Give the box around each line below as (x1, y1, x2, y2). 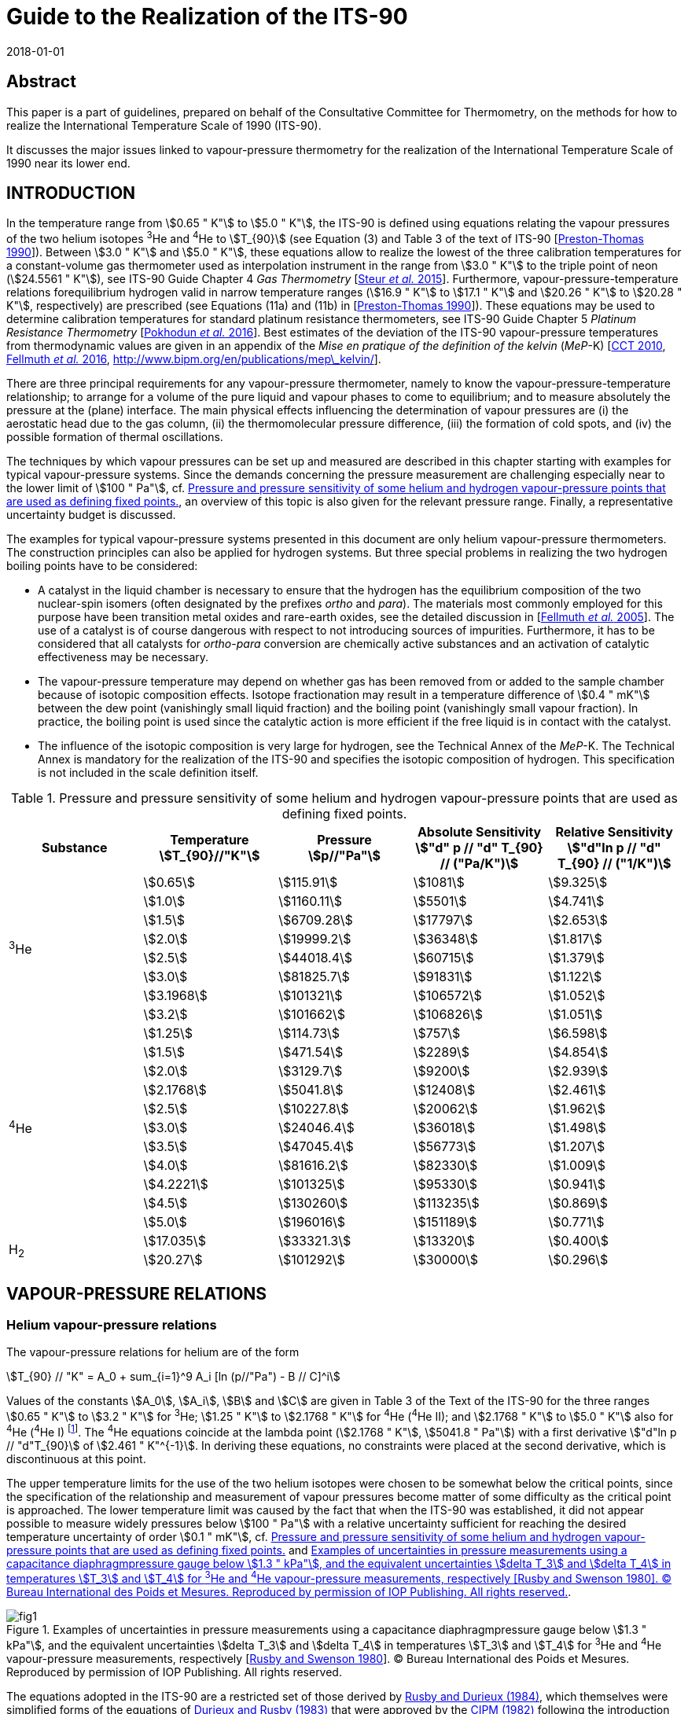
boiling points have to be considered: (6, 559, 198, 573)
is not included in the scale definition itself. (38, 766, 259, 780)
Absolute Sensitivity (417, 824, 542, 840)
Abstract (6, 72, 76, 92)
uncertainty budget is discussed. (6, 508, 176, 522)
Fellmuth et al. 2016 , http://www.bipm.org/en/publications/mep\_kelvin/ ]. (6, 352, 381, 366)
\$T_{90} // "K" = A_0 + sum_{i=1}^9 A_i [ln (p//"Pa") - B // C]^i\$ (6, 1370, 340, 1384)
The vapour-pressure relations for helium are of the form (6, 1345, 300, 1359)
